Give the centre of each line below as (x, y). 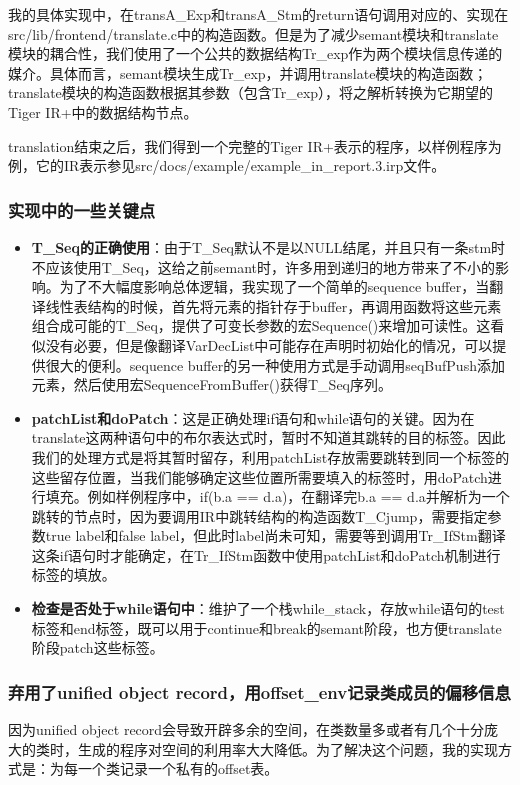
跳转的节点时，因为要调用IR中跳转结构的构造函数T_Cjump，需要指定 (259, 515)
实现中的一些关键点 (82, 209)
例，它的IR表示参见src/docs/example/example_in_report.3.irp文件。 (227, 165)
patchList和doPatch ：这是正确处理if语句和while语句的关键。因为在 (253, 417)
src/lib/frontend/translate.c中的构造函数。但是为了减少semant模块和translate (253, 33)
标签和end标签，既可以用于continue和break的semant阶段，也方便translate (266, 627)
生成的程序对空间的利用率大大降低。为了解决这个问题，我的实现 (287, 748)
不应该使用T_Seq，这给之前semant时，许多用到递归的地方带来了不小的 (263, 266)
